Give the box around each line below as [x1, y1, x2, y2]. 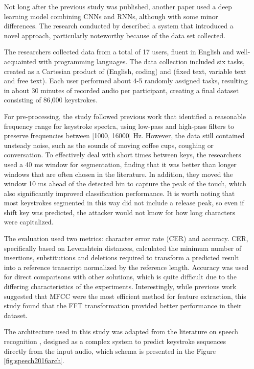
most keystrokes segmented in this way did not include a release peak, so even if [4, 197, 244, 208]
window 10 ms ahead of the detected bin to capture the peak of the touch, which [4, 178, 247, 189]
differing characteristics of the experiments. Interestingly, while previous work [4, 281, 236, 292]
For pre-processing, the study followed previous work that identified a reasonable [4, 111, 246, 121]
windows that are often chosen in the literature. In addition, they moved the [4, 169, 233, 179]
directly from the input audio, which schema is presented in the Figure [4, 345, 216, 356]
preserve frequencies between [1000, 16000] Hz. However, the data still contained [4, 130, 245, 141]
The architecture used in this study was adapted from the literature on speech [4, 326, 238, 337]
